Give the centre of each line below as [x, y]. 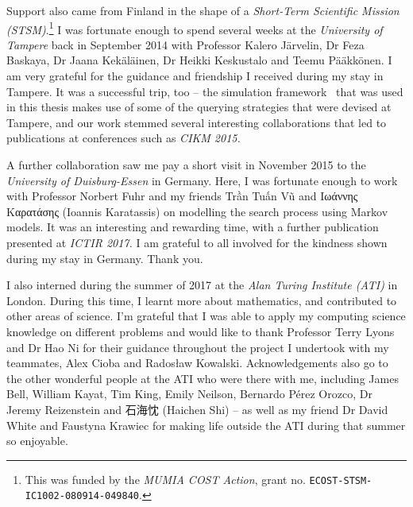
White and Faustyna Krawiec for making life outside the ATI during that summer [206, 425]
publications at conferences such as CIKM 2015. [124, 138]
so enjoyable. [37, 441]
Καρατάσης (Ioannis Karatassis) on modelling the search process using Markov [197, 211]
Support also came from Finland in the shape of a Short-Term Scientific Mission [203, 10]
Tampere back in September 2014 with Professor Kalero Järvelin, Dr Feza [185, 44]
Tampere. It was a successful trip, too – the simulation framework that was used [205, 91]
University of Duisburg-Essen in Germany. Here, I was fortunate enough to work [202, 180]
